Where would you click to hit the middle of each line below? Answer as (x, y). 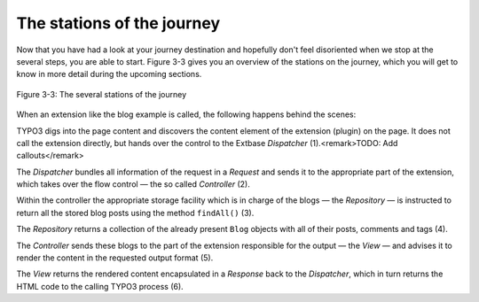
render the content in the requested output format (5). (115, 258)
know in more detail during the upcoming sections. (109, 74)
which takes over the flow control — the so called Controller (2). (133, 184)
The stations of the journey (118, 23)
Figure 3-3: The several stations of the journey (102, 94)
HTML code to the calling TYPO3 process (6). (100, 286)
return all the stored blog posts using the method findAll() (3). (135, 213)
